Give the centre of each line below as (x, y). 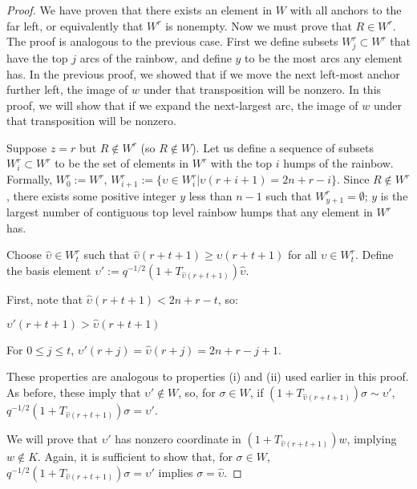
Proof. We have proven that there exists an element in (140, 10)
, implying (372, 439)
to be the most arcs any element (324, 57)
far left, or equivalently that (75, 25)
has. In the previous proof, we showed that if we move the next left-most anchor (203, 73)
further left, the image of (67, 89)
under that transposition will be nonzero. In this (262, 89)
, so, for (197, 392)
